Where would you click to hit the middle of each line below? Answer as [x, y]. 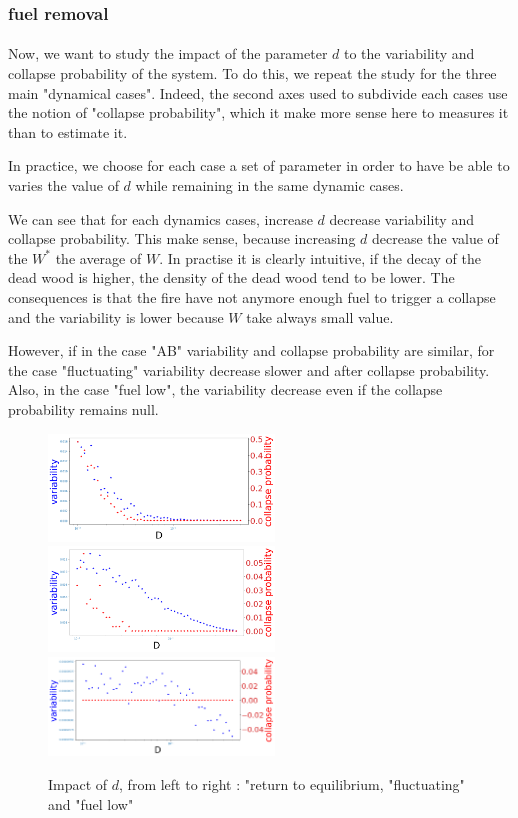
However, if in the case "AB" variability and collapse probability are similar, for [251, 350]
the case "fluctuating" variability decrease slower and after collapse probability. [249, 369]
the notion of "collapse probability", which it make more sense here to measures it [258, 112]
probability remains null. [83, 408]
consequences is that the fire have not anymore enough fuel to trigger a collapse [252, 296]
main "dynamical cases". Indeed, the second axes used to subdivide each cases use [258, 92]
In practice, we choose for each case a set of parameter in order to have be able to [259, 165]
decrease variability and [401, 218]
